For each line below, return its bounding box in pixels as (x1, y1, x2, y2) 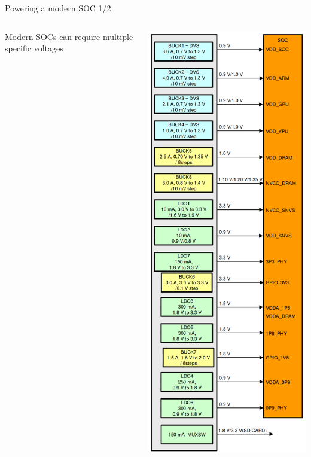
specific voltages (5, 42, 63, 54)
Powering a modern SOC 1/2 (5, 2, 111, 14)
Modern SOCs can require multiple (5, 30, 133, 42)
